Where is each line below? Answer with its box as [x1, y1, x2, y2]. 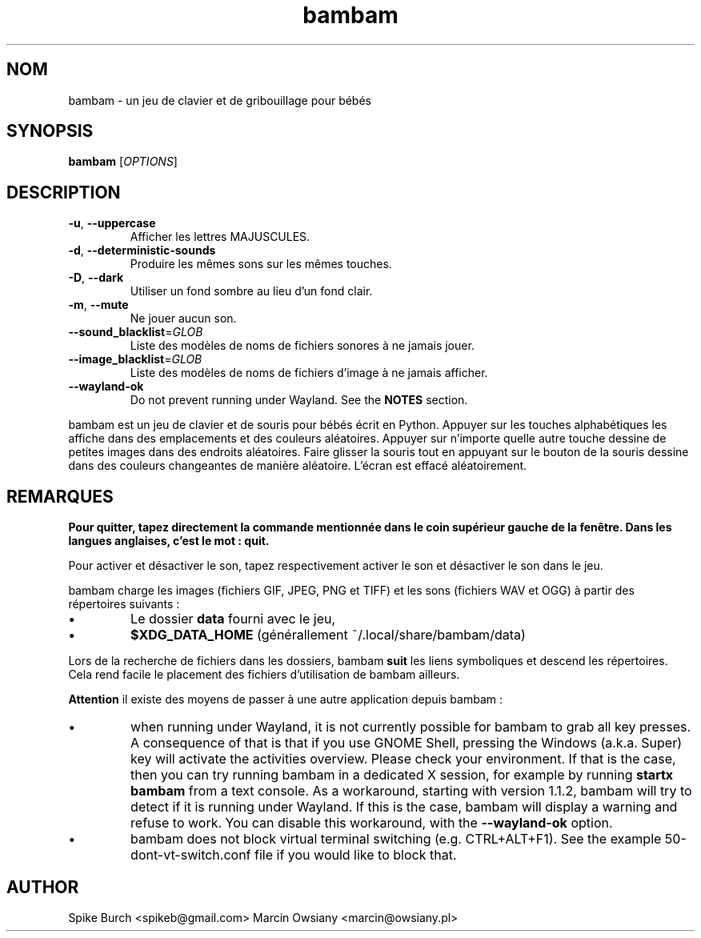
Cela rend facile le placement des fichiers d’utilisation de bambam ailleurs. [68, 667, 460, 682]
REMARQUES [6, 486, 114, 507]
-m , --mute [68, 298, 129, 312]
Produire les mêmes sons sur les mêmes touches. [130, 257, 392, 271]
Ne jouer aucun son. [130, 311, 237, 326]
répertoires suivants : [68, 597, 180, 611]
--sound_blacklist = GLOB [68, 325, 203, 339]
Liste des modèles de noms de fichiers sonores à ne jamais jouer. [130, 339, 475, 353]
